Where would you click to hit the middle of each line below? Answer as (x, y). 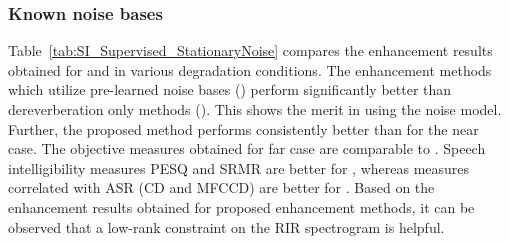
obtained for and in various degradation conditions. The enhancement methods (250, 69)
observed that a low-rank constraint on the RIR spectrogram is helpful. (226, 226)
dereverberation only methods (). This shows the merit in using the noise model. (255, 109)
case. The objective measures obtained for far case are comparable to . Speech (247, 148)
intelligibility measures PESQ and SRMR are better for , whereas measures (239, 167)
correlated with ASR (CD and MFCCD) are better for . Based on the (221, 187)
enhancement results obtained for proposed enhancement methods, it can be (241, 206)
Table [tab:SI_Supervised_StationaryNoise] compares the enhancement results (250, 50)
